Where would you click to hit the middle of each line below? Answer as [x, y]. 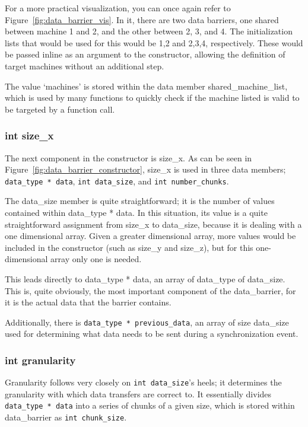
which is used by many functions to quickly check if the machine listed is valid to [152, 98]
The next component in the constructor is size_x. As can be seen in [128, 157]
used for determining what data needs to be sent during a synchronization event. [152, 334]
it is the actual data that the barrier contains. [88, 302]
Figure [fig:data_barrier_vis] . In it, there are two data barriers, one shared [142, 19]
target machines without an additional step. [85, 66]
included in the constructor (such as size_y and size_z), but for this [129, 247]
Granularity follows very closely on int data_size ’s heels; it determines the [143, 382]
